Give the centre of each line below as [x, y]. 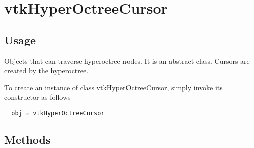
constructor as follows [37, 97]
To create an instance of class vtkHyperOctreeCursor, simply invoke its [113, 87]
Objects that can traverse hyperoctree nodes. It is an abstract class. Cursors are [127, 60]
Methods [27, 139]
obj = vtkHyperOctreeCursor [58, 113]
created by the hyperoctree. [46, 70]
